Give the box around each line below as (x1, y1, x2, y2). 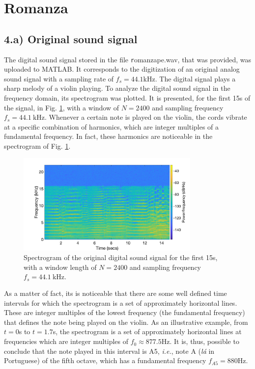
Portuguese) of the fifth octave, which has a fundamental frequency (4, 355, 206, 366)
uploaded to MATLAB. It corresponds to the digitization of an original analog (4, 64, 240, 74)
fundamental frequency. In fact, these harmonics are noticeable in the (4, 131, 213, 141)
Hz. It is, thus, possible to (161, 336, 239, 346)
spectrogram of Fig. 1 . (4, 140, 71, 151)
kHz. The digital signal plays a (143, 73, 236, 83)
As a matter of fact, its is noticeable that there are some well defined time (4, 288, 227, 298)
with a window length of (24, 262, 97, 272)
